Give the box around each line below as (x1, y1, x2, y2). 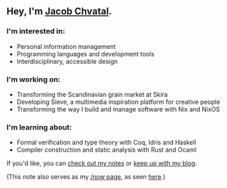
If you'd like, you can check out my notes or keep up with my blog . (6, 159, 198, 168)
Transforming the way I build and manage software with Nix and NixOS (16, 104, 221, 113)
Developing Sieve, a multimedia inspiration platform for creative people (16, 97, 221, 106)
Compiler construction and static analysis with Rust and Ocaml (16, 146, 196, 154)
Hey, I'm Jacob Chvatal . (6, 6, 112, 17)
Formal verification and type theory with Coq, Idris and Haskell (16, 139, 196, 147)
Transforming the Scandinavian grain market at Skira (16, 90, 168, 98)
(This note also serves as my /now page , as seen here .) (6, 173, 166, 181)
